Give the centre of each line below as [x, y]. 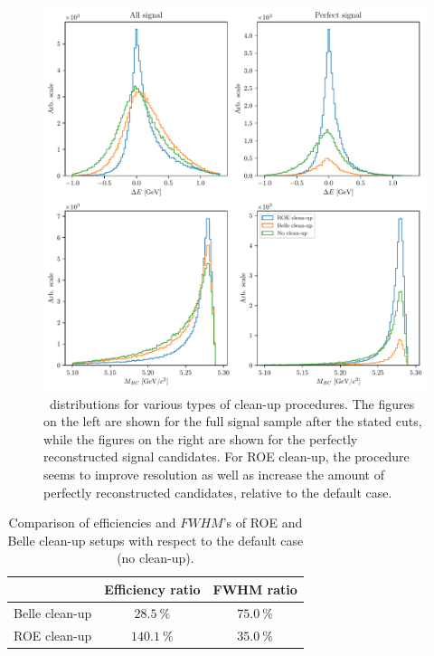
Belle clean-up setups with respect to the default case [156, 540]
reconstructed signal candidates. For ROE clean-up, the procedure [226, 456]
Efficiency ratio [152, 589]
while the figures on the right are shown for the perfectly [201, 438]
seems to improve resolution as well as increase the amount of [214, 474]
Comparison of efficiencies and [92, 523]
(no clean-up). [156, 558]
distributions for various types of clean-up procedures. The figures [232, 403]
